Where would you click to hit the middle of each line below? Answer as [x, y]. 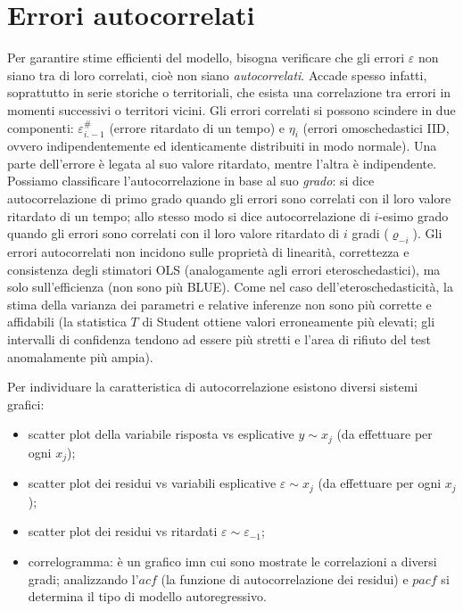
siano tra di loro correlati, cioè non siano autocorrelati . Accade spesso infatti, [217, 74]
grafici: [26, 404]
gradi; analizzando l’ [83, 578]
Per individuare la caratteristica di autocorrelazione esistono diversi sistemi [213, 387]
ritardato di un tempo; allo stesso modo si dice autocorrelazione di [189, 215]
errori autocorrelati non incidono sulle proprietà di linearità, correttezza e [208, 252]
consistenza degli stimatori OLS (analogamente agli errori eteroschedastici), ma [224, 269]
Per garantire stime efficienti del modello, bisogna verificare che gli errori [206, 58]
